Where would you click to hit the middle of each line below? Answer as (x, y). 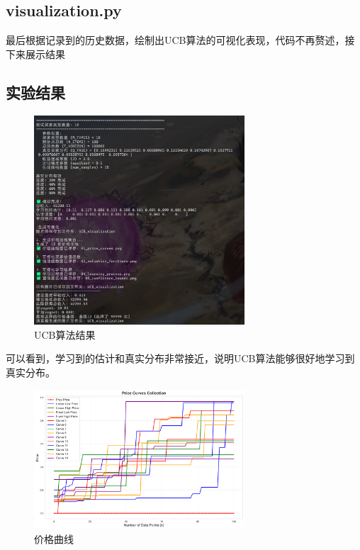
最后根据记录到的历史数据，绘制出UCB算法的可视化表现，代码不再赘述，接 (180, 40)
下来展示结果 (35, 54)
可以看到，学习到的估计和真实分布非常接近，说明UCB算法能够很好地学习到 (180, 358)
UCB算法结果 (65, 334)
